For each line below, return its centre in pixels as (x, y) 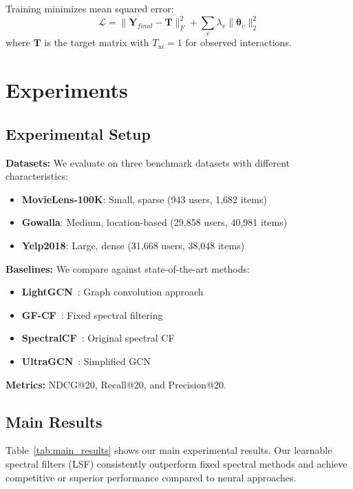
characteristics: (37, 176)
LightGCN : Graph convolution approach (113, 292)
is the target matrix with (97, 42)
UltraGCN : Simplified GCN (86, 361)
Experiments (67, 90)
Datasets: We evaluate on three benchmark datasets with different (148, 162)
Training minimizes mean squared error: (90, 8)
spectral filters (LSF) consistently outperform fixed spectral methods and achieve (176, 463)
